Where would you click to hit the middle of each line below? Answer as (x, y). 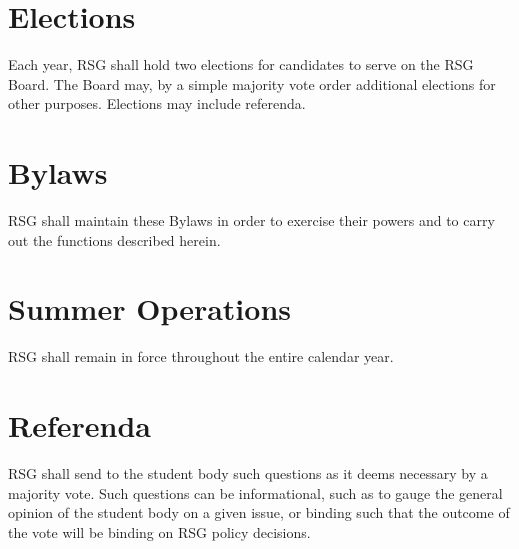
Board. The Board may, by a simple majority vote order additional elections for (252, 83)
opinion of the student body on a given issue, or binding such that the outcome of (259, 512)
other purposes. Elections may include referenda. (157, 103)
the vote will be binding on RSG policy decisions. (159, 531)
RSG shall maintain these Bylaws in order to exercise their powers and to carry (251, 220)
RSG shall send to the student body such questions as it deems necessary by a (248, 473)
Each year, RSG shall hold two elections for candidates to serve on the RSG (241, 64)
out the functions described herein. (114, 239)
